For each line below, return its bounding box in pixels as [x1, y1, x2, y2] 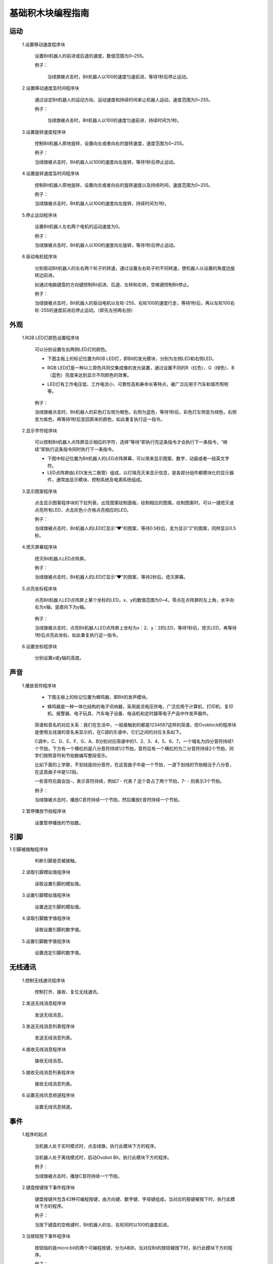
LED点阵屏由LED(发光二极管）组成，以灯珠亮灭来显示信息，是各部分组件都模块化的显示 [47, 469, 230, 475]
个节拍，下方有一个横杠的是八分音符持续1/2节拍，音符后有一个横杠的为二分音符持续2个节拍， [34, 745, 230, 751]
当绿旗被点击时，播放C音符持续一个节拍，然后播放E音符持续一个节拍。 [34, 796, 183, 802]
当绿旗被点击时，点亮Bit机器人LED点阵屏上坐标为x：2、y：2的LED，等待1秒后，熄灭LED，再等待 [34, 625, 237, 631]
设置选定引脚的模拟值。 [34, 904, 83, 910]
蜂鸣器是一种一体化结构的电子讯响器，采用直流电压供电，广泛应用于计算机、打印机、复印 [47, 703, 234, 709]
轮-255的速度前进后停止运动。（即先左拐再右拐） [34, 307, 136, 313]
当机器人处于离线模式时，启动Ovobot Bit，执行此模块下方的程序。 [34, 1154, 172, 1160]
